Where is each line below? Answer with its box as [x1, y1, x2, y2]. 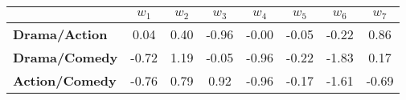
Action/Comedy [13, 70, 117, 90]
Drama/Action [13, 24, 108, 43]
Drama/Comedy [13, 47, 118, 66]
